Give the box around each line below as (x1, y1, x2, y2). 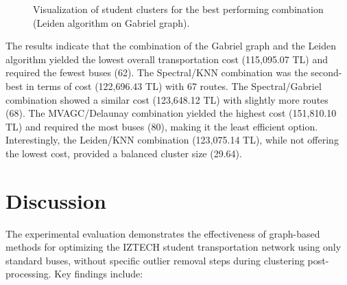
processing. (5, 266, 51, 281)
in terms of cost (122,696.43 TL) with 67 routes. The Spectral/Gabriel (26, 78, 322, 93)
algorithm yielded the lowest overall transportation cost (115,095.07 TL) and (5, 52, 328, 66)
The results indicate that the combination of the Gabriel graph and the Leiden (5, 38, 337, 53)
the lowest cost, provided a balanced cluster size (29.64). (5, 146, 242, 160)
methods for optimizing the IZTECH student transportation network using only (5, 240, 342, 254)
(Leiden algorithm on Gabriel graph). (33, 15, 190, 30)
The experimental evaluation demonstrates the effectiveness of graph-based (5, 226, 320, 240)
